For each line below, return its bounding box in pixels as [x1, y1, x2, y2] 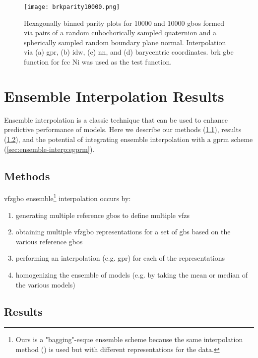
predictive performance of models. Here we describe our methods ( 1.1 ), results [4, 124, 242, 135]
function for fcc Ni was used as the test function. [24, 57, 172, 67]
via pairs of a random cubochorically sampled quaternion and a [24, 27, 217, 38]
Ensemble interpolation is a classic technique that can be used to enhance [4, 114, 228, 125]
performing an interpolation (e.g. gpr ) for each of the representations [15, 253, 225, 263]
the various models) [15, 279, 75, 289]
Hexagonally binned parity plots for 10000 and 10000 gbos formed [24, 17, 225, 28]
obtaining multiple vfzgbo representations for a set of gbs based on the [15, 226, 231, 237]
